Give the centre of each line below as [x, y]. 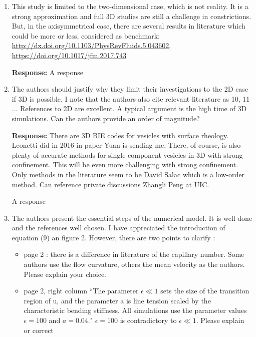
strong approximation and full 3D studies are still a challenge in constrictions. [132, 16]
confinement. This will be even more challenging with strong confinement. [125, 164]
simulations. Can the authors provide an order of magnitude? [106, 118]
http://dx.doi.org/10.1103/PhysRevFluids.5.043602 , [91, 45]
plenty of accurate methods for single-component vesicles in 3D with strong [127, 154]
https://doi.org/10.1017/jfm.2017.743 [69, 55]
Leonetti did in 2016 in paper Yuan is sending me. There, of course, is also [126, 145]
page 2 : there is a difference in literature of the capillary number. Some [134, 254]
